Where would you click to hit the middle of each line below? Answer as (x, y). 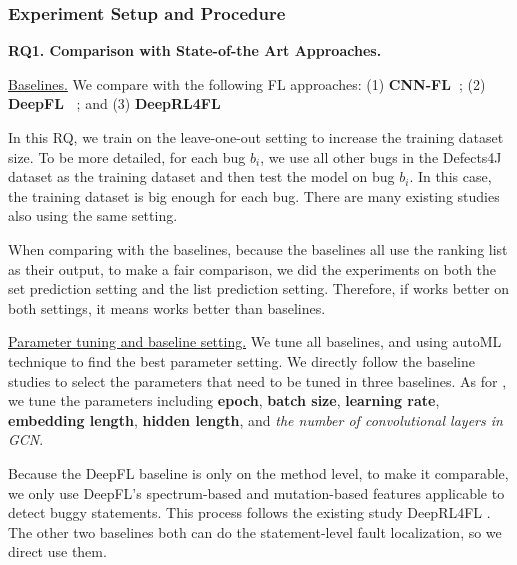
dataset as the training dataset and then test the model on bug (201, 176)
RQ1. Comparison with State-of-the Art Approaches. (195, 50)
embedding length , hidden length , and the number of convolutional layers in (255, 419)
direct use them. (57, 551)
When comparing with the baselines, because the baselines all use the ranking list (258, 248)
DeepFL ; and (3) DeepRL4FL (114, 103)
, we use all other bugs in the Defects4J (381, 156)
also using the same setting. (93, 215)
